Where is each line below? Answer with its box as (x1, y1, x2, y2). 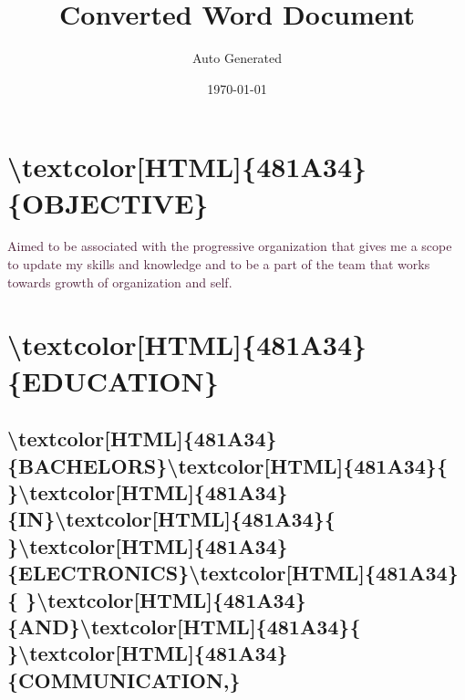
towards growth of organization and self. (7, 272, 232, 291)
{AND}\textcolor (7, 611, 178, 640)
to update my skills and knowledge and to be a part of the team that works (7, 255, 430, 274)
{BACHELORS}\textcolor (7, 451, 264, 479)
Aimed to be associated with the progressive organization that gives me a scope (7, 236, 452, 256)
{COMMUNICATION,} (7, 665, 241, 694)
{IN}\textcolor (7, 505, 152, 533)
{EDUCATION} (7, 361, 219, 399)
